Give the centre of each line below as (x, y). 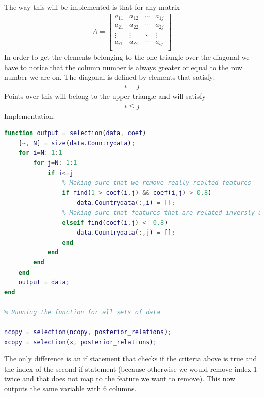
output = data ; (44, 283)
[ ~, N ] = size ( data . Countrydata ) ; (77, 143)
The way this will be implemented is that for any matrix (92, 7)
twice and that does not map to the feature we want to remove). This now (120, 378)
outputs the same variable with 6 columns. (70, 389)
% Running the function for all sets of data (82, 312)
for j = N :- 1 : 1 (55, 163)
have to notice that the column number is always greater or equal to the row (123, 67)
